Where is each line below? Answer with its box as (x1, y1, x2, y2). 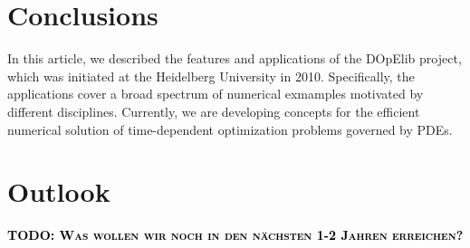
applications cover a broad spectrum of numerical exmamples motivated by (7, 84, 424, 103)
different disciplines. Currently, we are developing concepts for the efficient (7, 101, 420, 120)
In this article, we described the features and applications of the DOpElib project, (7, 49, 462, 68)
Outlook (7, 173, 110, 210)
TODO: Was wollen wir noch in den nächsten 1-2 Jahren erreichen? (7, 225, 464, 244)
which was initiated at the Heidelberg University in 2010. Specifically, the (7, 66, 415, 85)
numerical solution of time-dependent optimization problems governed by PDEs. (7, 119, 453, 138)
